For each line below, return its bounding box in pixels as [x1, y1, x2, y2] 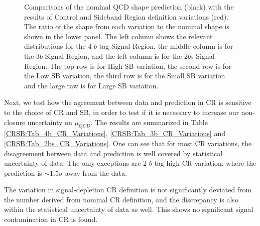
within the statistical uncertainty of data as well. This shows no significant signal [4, 204, 253, 214]
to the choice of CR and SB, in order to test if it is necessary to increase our [4, 106, 239, 117]
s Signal [191, 50, 215, 61]
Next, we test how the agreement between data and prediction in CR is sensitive [4, 97, 251, 107]
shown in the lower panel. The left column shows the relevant [24, 31, 213, 41]
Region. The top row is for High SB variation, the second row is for [24, 60, 231, 71]
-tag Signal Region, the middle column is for [97, 41, 233, 51]
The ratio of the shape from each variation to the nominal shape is [24, 21, 229, 32]
